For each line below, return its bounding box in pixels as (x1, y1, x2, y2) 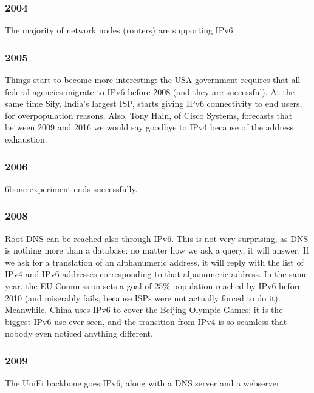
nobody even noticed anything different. (5, 327, 153, 340)
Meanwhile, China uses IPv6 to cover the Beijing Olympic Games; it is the (5, 303, 283, 316)
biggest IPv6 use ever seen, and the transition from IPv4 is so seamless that (5, 315, 287, 327)
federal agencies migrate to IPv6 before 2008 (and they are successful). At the (5, 85, 295, 98)
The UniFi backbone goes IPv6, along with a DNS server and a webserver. (5, 377, 282, 389)
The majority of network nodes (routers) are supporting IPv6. (5, 24, 236, 36)
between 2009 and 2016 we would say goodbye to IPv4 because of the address (5, 121, 293, 133)
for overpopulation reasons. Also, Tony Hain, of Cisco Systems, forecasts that (5, 109, 293, 121)
